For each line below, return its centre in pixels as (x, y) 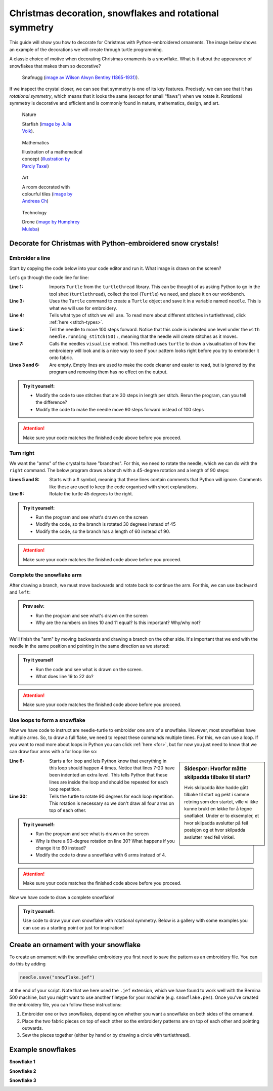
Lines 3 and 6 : (25, 365)
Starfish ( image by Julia (47, 124)
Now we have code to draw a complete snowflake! (62, 897)
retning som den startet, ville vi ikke (221, 802)
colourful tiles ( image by (47, 194)
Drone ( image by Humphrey (51, 222)
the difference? (52, 402)
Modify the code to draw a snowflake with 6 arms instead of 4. (101, 855)
